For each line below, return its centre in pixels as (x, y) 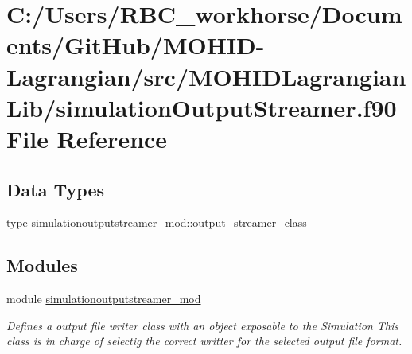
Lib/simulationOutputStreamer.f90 (202, 107)
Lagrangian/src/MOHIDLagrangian (206, 76)
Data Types (55, 189)
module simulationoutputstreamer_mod (104, 299)
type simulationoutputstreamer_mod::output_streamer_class (157, 222)
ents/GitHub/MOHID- (136, 45)
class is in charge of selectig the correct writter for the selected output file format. (204, 341)
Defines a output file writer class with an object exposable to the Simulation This (202, 325)
